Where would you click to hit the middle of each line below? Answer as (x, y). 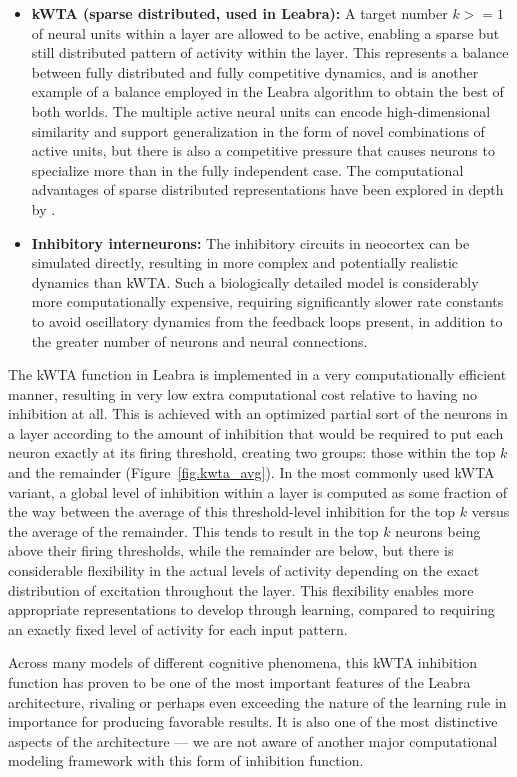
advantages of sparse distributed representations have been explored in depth (267, 189)
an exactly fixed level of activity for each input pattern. (178, 628)
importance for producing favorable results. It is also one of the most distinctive (253, 721)
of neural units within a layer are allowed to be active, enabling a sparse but (265, 32)
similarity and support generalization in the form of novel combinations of (258, 130)
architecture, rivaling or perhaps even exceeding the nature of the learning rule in (257, 701)
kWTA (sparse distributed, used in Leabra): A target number (239, 13)
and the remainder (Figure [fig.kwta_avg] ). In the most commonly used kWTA (251, 472)
